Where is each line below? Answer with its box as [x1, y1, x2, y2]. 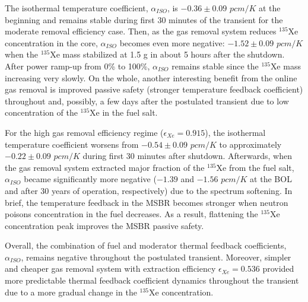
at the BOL [250, 173, 292, 185]
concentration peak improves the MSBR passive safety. [5, 219, 204, 231]
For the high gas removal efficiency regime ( [5, 126, 164, 138]
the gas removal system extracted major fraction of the [5, 161, 205, 173]
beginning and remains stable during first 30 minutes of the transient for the [5, 13, 283, 26]
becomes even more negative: [119, 36, 225, 49]
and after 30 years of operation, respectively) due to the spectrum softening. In [5, 184, 293, 196]
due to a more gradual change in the [5, 285, 137, 298]
